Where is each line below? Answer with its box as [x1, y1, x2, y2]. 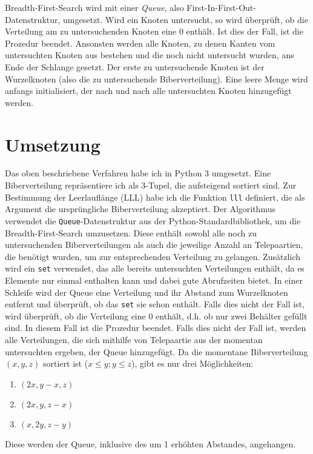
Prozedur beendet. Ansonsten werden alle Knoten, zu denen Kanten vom [5, 36, 275, 49]
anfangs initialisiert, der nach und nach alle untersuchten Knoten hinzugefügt [5, 84, 292, 97]
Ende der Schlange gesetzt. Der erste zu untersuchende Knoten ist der [5, 60, 265, 73]
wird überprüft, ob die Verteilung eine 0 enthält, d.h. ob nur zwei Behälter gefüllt [5, 309, 308, 322]
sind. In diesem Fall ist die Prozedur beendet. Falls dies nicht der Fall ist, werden [5, 321, 306, 334]
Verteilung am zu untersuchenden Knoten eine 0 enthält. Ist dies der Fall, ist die [5, 25, 303, 38]
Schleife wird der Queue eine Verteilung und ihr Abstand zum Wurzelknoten [5, 285, 288, 298]
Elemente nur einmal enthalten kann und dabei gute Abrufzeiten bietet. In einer [5, 274, 303, 286]
